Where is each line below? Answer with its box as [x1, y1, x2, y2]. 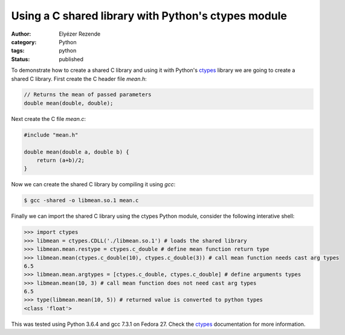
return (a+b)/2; [36, 157, 85, 164]
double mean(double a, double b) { [24, 148, 129, 155]
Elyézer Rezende [59, 30, 101, 37]
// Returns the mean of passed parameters [24, 91, 152, 98]
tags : [11, 47, 25, 54]
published [59, 55, 84, 63]
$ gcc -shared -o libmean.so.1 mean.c [24, 197, 139, 204]
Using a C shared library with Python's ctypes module [11, 9, 287, 22]
